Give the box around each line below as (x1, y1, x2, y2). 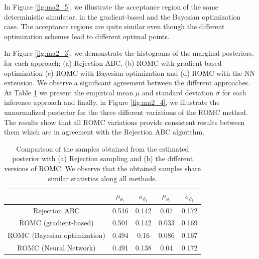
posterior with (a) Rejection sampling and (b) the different (12, 153, 193, 164)
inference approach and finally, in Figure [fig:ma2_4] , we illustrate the (4, 97, 220, 107)
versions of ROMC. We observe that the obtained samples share (4, 163, 201, 173)
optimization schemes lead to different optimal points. (4, 31, 170, 41)
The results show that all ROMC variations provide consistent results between (4, 116, 245, 127)
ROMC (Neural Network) (17, 242, 96, 253)
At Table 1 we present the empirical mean (4, 87, 134, 97)
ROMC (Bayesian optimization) (8, 230, 105, 240)
